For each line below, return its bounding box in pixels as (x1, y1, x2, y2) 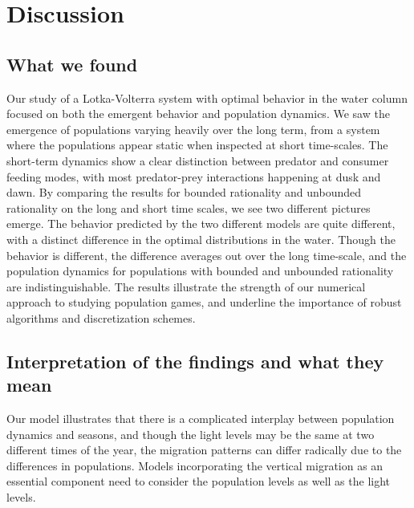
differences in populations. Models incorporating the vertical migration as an (6, 457, 384, 473)
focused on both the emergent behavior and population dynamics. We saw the (6, 105, 390, 122)
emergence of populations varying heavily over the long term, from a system (6, 120, 380, 137)
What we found (6, 51, 138, 76)
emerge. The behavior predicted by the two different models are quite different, (6, 215, 396, 232)
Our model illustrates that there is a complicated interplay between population (6, 410, 395, 427)
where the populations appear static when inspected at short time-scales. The (6, 136, 388, 153)
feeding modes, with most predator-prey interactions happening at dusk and (6, 168, 381, 185)
